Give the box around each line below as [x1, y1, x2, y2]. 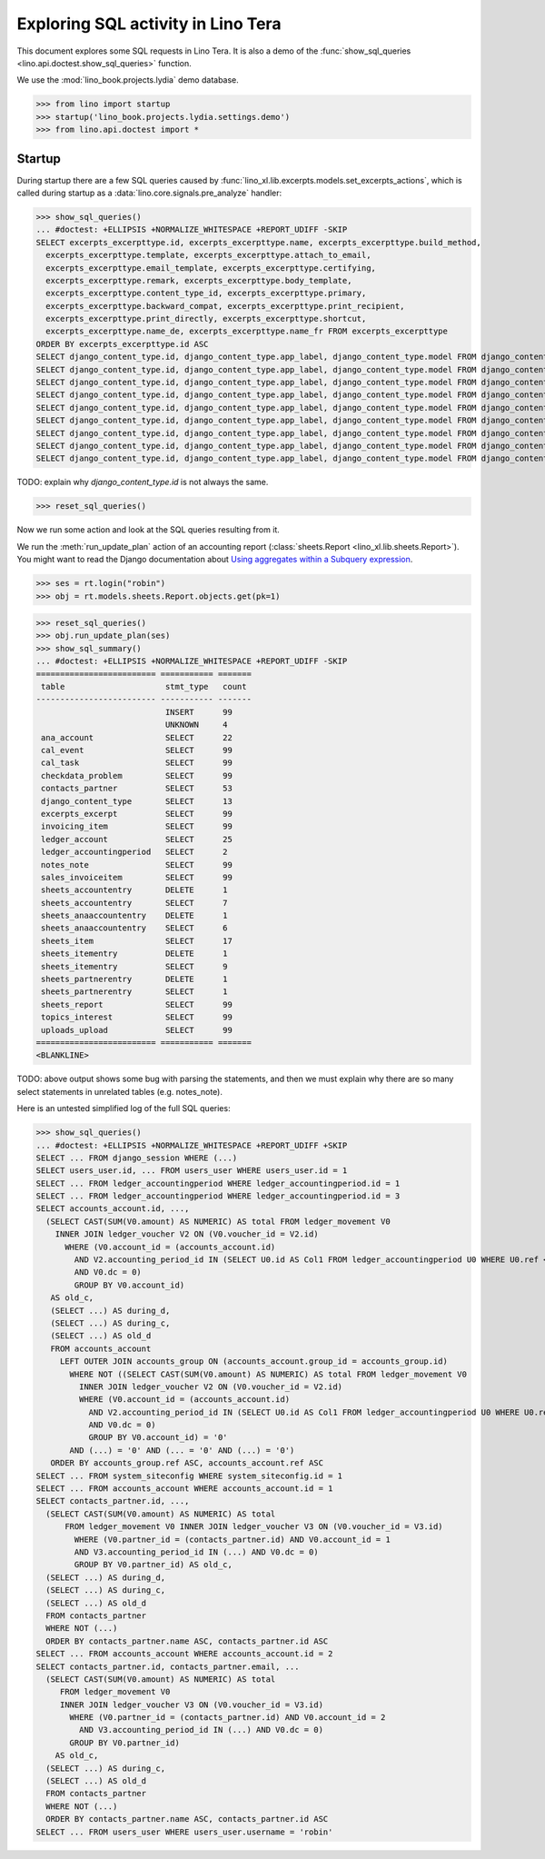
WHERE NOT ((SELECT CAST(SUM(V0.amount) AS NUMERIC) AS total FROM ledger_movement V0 [69, 1368, 468, 1379]
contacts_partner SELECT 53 [41, 783, 233, 794]
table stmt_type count [41, 681, 247, 692]
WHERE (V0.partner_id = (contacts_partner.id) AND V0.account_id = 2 [69, 1713, 386, 1723]
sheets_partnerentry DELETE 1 [41, 974, 228, 985]
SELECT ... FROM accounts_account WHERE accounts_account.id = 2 [35, 1649, 333, 1659]
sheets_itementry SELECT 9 [41, 961, 228, 971]
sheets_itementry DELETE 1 [41, 949, 228, 959]
